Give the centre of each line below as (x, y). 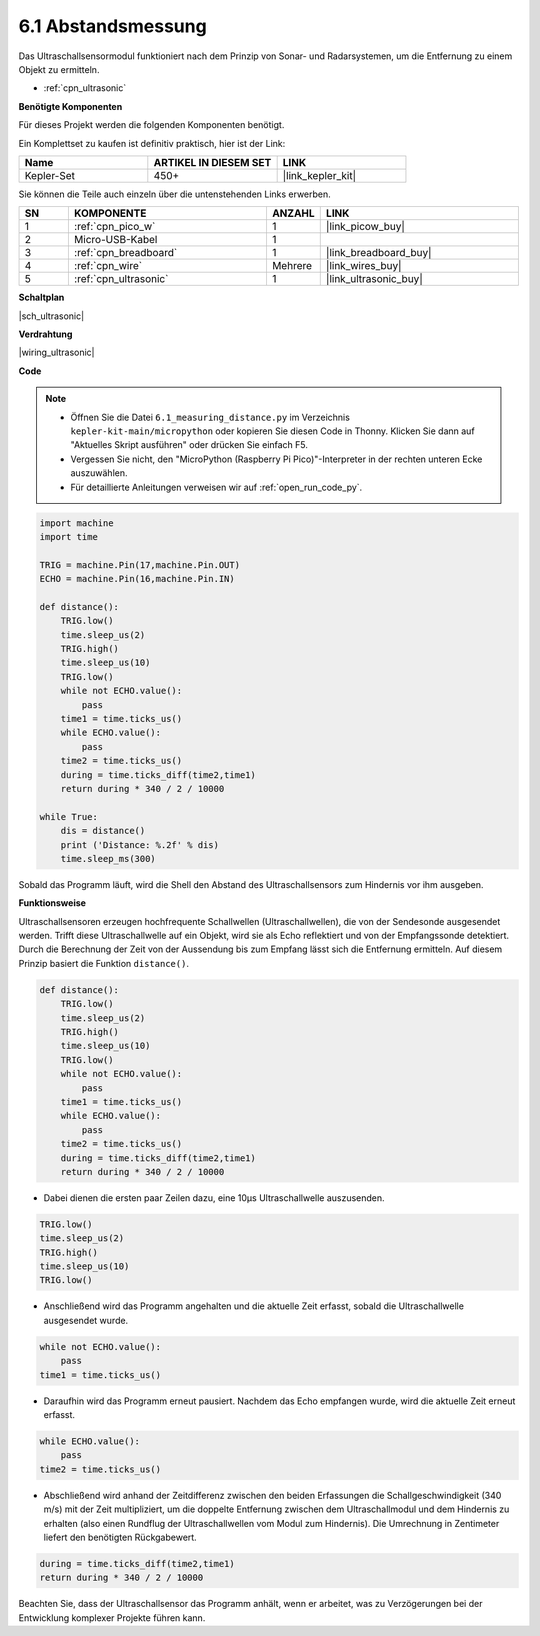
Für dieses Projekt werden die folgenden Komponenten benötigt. (151, 125)
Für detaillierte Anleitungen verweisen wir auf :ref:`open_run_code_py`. (216, 487)
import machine (76, 523)
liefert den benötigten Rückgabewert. (120, 1537)
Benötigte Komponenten (70, 106)
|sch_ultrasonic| (51, 316)
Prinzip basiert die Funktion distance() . (104, 963)
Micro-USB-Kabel (115, 240)
